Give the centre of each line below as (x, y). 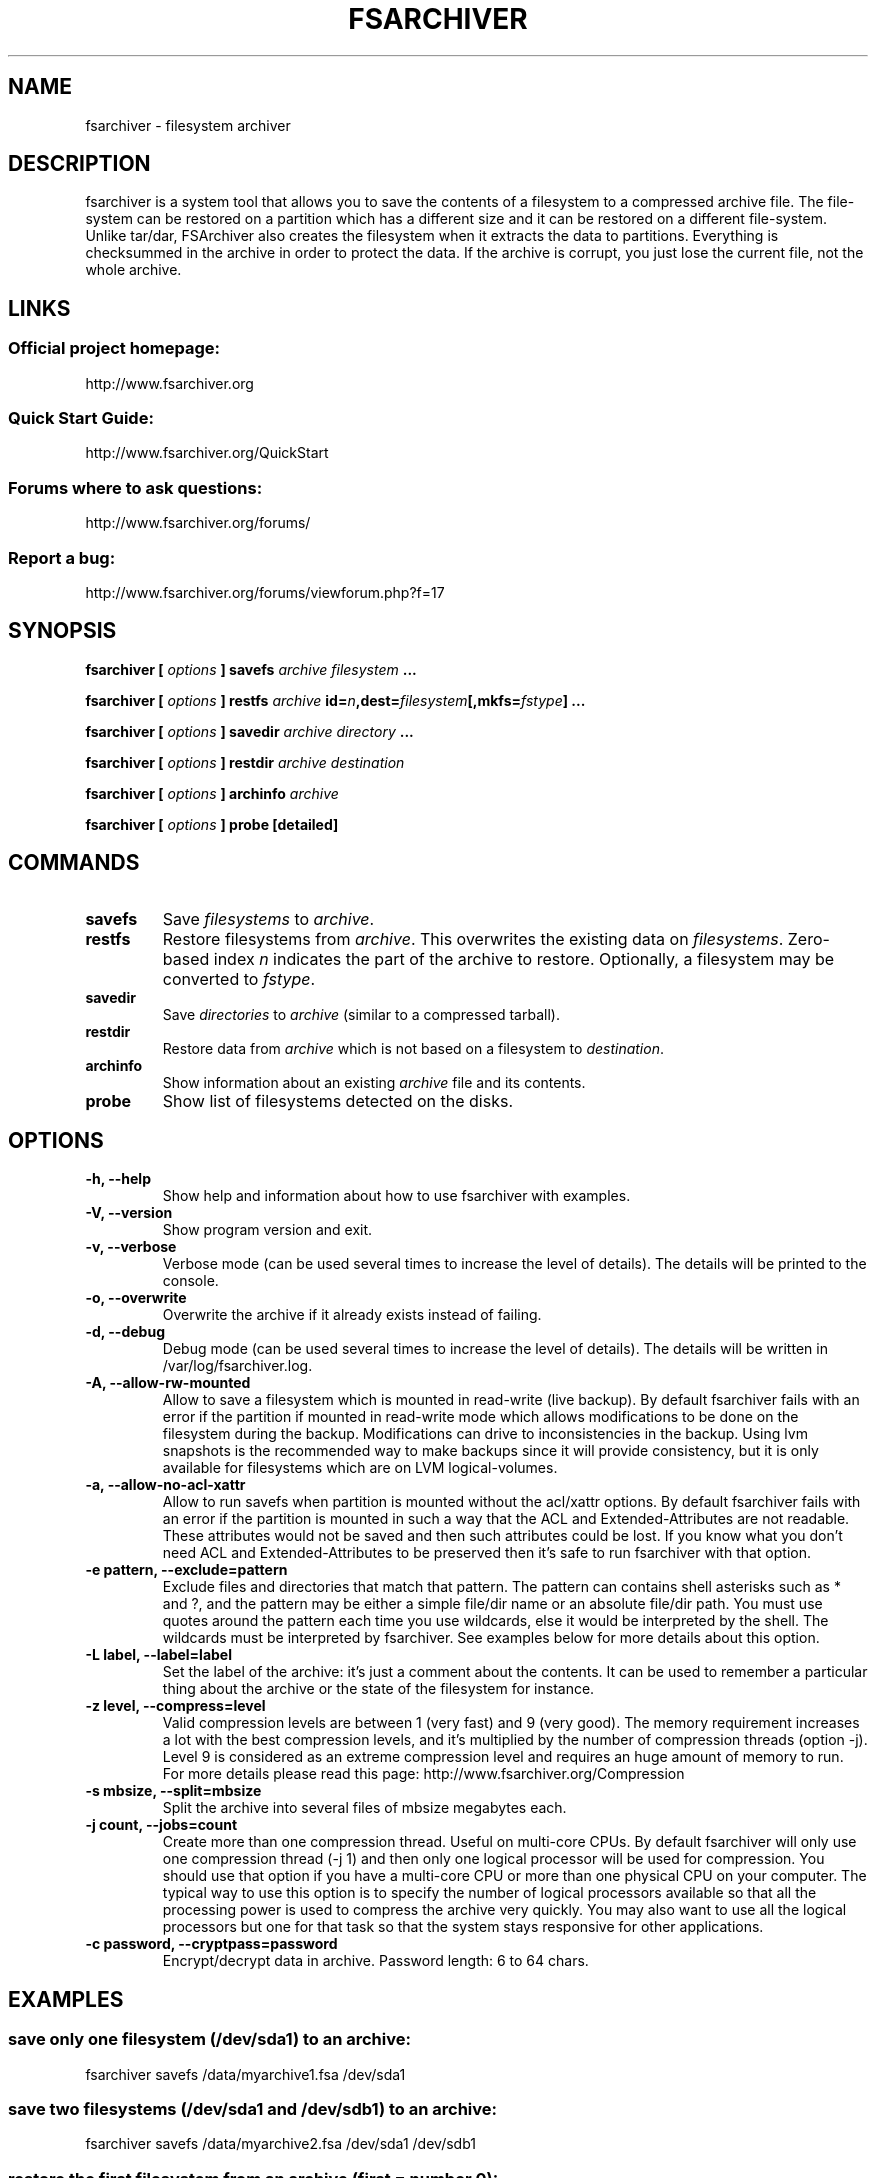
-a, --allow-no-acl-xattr (165, 1485)
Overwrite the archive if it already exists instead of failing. (352, 1315)
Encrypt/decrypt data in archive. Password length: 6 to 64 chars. (375, 1961)
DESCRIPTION (79, 164)
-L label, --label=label (158, 1655)
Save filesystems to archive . (268, 918)
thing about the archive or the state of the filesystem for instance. (378, 1689)
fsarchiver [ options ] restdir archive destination (245, 762)
